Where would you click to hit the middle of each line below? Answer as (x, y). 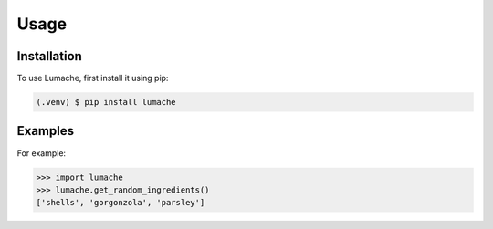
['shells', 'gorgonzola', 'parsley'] (121, 203)
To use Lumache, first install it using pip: (93, 78)
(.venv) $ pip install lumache (106, 102)
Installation (49, 56)
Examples (46, 131)
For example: (42, 153)
